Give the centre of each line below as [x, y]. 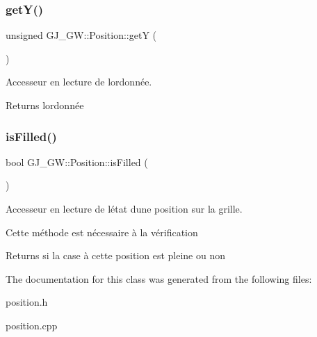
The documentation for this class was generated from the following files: [159, 278]
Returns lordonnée [45, 105]
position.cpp [32, 325]
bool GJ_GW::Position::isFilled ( [77, 162]
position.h [27, 302]
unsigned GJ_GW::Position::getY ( [81, 35]
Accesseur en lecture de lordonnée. [79, 82]
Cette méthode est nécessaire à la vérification [102, 232]
